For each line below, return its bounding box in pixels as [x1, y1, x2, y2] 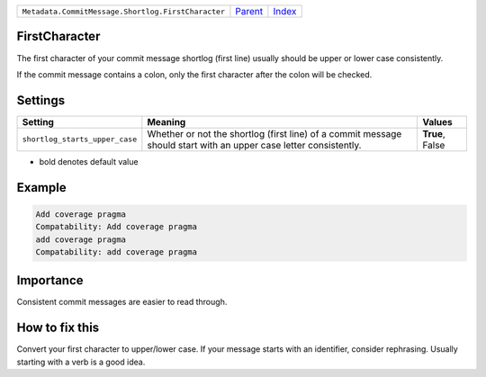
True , [422, 127, 445, 139]
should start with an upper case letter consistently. [147, 139, 362, 151]
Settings [16, 93, 66, 108]
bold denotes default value [39, 156, 139, 166]
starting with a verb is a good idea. [16, 356, 146, 367]
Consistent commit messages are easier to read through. [16, 297, 228, 308]
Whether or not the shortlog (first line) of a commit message [147, 127, 402, 139]
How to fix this [16, 320, 100, 336]
